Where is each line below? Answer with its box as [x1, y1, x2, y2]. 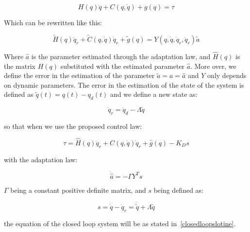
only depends [207, 70, 247, 80]
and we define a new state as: [110, 89, 198, 99]
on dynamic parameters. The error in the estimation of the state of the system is [4, 79, 244, 90]
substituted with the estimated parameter [60, 61, 185, 71]
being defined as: [153, 185, 203, 195]
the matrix [4, 61, 35, 71]
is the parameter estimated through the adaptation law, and [31, 51, 211, 62]
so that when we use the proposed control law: [4, 121, 142, 131]
